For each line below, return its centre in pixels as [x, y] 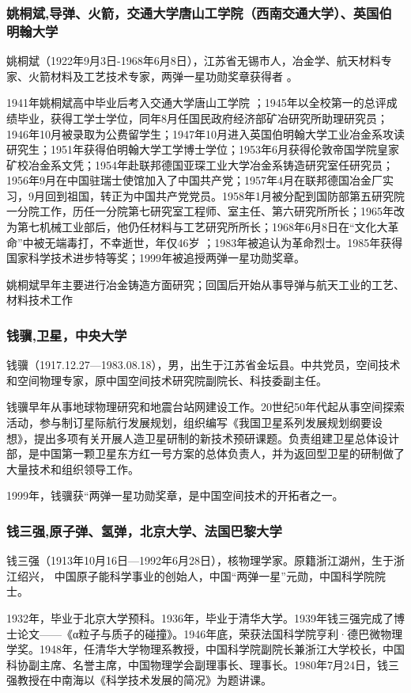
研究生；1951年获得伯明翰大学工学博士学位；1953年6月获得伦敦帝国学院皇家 [203, 149]
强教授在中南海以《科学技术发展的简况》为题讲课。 [139, 680]
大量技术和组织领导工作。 [73, 468]
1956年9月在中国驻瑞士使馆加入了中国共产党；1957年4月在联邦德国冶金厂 [194, 180]
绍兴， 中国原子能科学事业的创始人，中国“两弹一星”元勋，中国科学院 [196, 575]
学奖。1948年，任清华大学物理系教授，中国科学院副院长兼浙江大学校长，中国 [205, 649]
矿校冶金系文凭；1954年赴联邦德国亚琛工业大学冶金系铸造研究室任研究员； [200, 164]
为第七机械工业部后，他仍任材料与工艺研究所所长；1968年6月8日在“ [181, 227]
